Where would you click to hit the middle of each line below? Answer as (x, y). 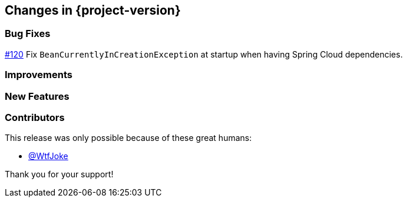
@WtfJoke (48, 156)
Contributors (35, 117)
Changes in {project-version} (93, 10)
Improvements (39, 75)
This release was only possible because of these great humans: (128, 138)
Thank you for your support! (59, 174)
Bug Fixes (28, 34)
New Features (37, 96)
